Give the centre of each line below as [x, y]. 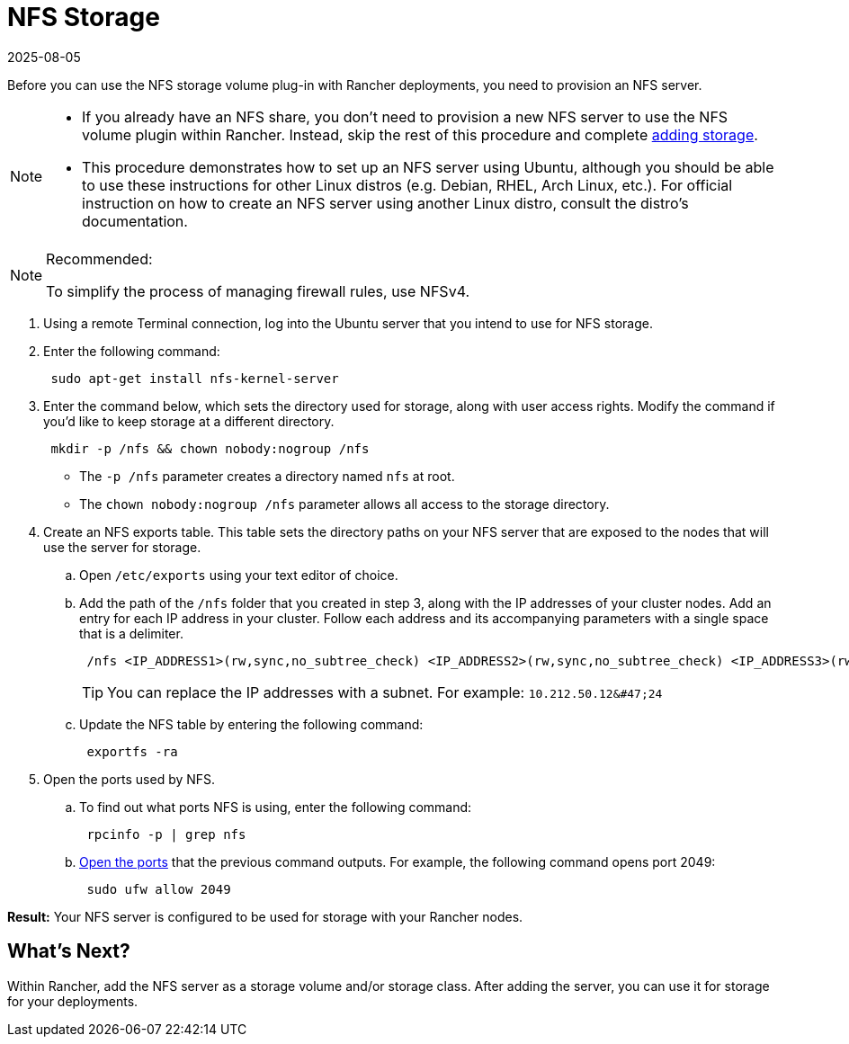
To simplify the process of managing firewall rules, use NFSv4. [258, 291]
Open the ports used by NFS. [130, 779]
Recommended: [99, 259]
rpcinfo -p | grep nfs [166, 834]
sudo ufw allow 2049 [159, 889]
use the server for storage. [122, 547]
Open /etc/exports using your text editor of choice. [239, 575]
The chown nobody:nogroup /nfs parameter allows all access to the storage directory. [344, 504]
